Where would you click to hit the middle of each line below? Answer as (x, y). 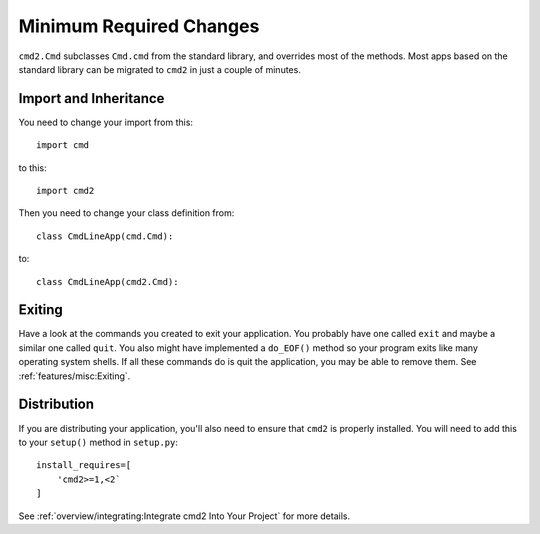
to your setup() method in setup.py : (98, 442)
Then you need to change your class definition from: (126, 213)
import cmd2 (65, 191)
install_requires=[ (84, 465)
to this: (32, 167)
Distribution (56, 404)
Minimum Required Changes (139, 26)
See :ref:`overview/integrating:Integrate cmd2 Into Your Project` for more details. (184, 516)
